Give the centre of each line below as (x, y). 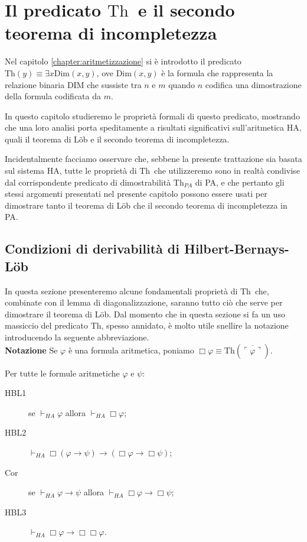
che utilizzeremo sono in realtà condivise (227, 171)
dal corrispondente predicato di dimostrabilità (88, 182)
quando (182, 84)
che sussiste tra (114, 84)
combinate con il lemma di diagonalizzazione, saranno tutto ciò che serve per (144, 302)
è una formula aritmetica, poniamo (131, 350)
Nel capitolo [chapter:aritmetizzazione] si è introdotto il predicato (123, 61)
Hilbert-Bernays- (237, 249)
